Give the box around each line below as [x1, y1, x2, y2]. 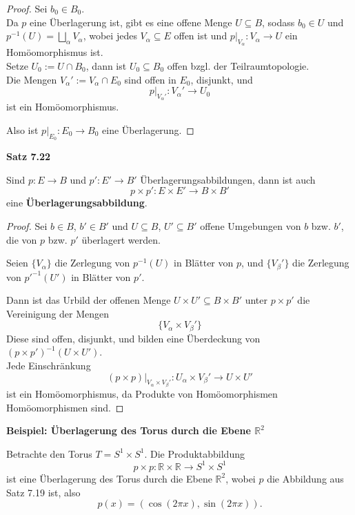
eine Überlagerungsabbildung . [6, 195, 148, 210]
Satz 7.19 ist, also [6, 485, 81, 499]
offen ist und [174, 28, 227, 43]
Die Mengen [6, 72, 57, 86]
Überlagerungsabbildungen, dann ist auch [140, 172, 316, 186]
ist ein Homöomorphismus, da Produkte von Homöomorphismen [6, 387, 278, 401]
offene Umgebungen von [200, 218, 301, 233]
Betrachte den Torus [6, 446, 92, 460]
